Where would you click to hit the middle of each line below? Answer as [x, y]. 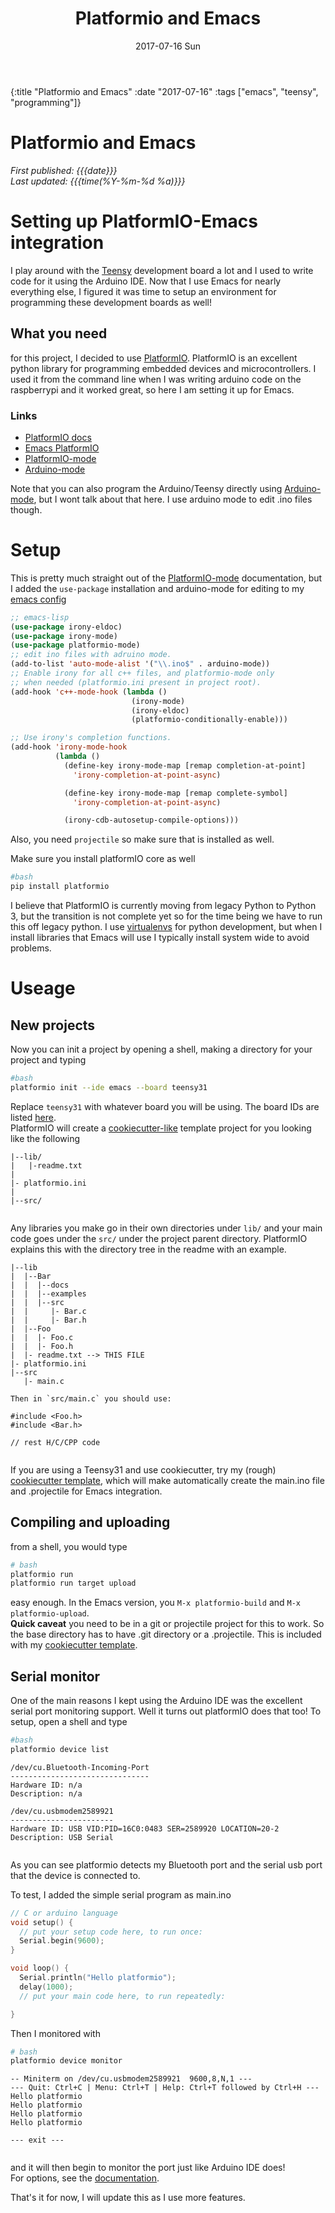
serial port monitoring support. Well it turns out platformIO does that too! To [166, 1711]
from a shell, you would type [69, 1546]
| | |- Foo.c [42, 1337]
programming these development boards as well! [111, 302]
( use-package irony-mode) [64, 636]
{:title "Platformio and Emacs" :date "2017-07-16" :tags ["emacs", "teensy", [164, 91]
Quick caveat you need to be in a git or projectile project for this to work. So [167, 1624]
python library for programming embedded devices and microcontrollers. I [163, 368]
